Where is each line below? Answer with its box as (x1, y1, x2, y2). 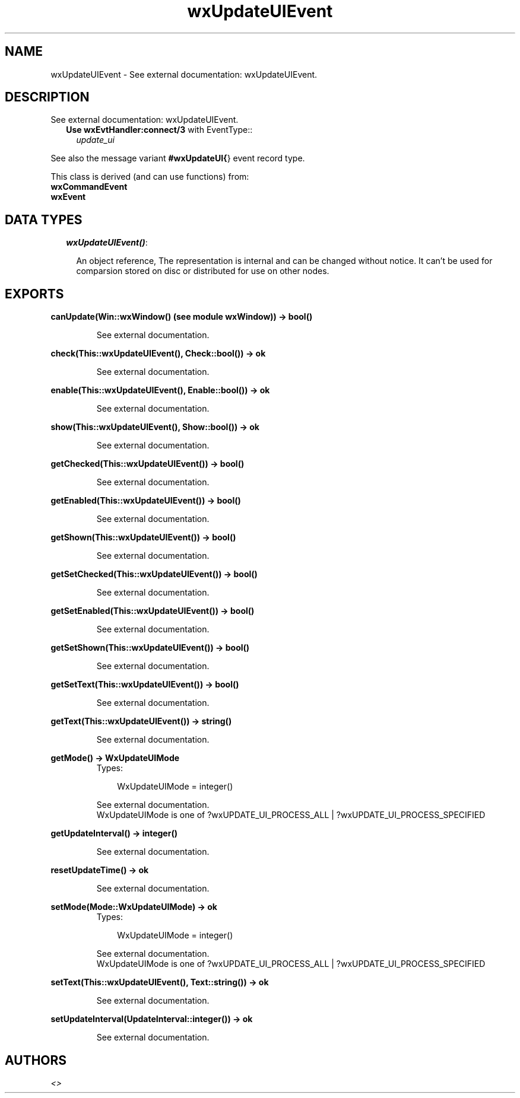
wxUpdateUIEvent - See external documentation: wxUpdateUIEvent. (50, 69, 318, 79)
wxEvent (50, 192, 86, 202)
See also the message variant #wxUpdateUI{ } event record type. (50, 153, 305, 164)
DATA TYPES (5, 212, 83, 227)
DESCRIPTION (5, 90, 90, 105)
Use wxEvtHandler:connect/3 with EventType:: (66, 125, 253, 135)
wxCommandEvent (50, 182, 128, 192)
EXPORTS (5, 286, 64, 301)
